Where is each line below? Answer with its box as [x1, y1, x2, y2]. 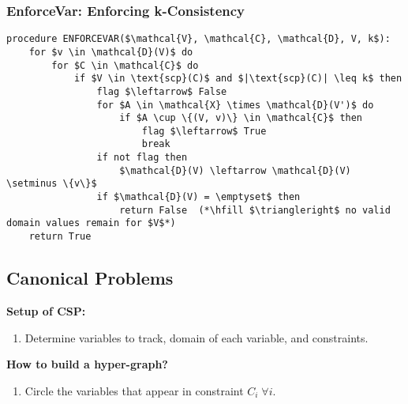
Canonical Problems [6, 266, 174, 290]
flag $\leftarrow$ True [141, 125, 267, 137]
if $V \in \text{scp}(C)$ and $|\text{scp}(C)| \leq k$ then [73, 73, 402, 85]
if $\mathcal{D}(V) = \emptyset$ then [96, 191, 301, 203]
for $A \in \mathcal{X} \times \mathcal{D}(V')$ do [96, 99, 374, 111]
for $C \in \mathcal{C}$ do [51, 59, 199, 71]
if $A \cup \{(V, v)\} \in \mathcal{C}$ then [119, 112, 363, 124]
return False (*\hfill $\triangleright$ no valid [119, 204, 391, 216]
